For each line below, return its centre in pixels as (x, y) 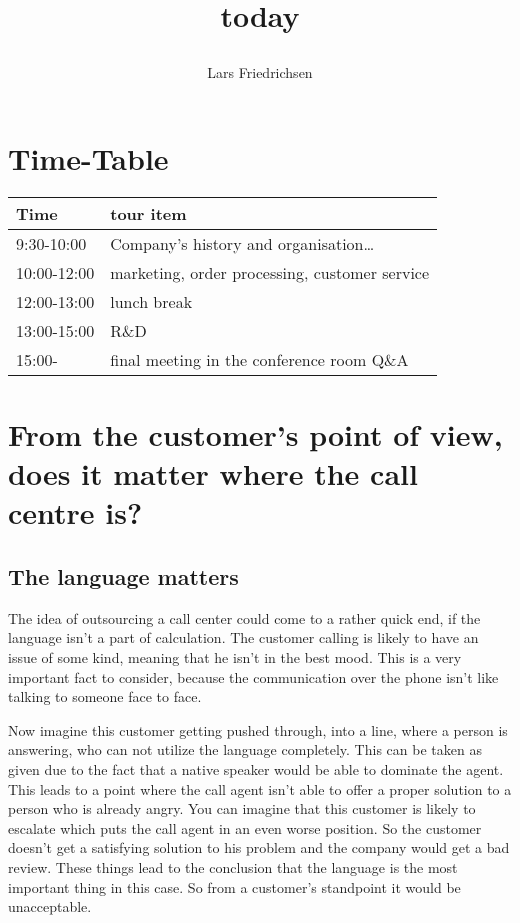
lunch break (151, 301)
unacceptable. (50, 906)
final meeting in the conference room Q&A (259, 359)
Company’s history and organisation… (242, 243)
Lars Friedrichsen (260, 72)
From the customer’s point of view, (255, 434)
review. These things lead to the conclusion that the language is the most (233, 866)
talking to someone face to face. (105, 696)
